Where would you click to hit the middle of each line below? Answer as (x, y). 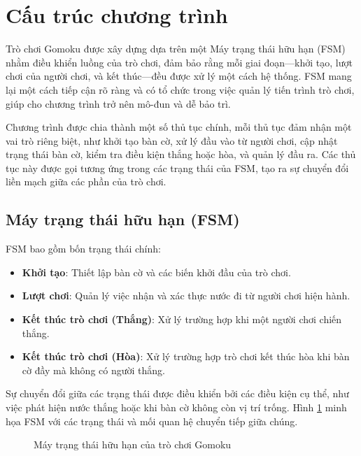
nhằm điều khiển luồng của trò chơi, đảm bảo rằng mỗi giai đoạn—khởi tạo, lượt (179, 62)
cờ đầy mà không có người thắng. (93, 370)
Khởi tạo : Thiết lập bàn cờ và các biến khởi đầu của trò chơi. (156, 272)
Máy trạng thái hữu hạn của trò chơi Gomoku (133, 444)
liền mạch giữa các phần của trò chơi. (86, 181)
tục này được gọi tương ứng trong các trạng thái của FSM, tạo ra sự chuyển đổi (177, 168)
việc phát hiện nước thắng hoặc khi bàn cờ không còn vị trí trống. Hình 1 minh (176, 407)
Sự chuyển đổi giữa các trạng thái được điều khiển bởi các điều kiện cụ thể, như (177, 393)
